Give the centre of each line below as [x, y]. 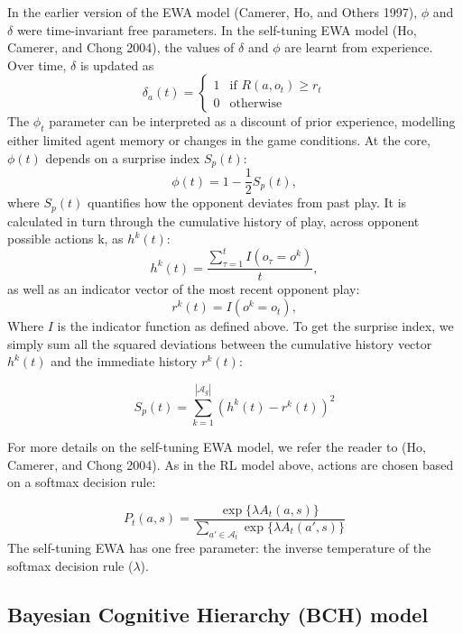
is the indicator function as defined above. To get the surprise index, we [255, 326]
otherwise [256, 104]
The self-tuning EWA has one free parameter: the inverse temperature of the [219, 548]
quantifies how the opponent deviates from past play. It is [247, 202]
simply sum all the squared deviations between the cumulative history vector [220, 343]
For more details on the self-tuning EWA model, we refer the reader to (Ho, [217, 446]
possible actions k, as [65, 239]
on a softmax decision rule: [82, 482]
